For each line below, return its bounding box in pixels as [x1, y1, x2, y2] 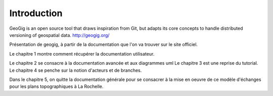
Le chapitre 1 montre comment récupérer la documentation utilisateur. [9, 51, 155, 57]
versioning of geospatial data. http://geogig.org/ [9, 32, 110, 38]
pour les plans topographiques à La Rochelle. [9, 83, 104, 89]
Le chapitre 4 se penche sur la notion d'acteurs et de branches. [9, 67, 142, 73]
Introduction [9, 8, 63, 19]
